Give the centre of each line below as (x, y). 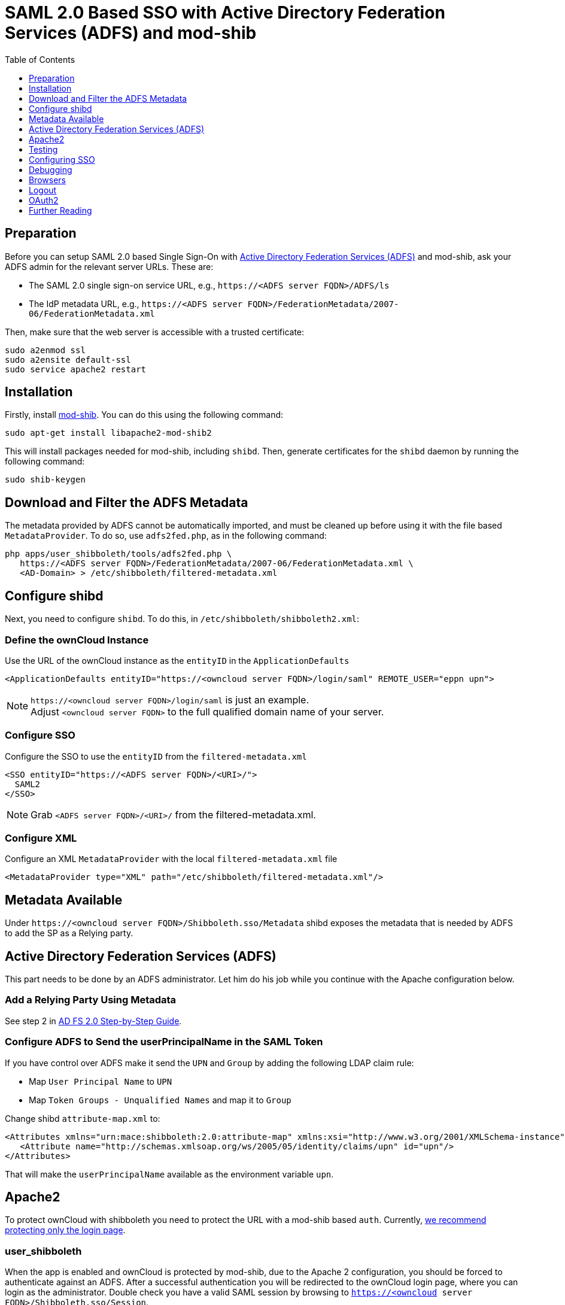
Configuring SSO (62, 159)
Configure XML (41, 838)
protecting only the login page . (65, 1230)
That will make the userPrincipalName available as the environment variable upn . (169, 1174)
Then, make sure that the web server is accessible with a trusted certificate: (155, 332)
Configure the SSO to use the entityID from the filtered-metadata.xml (156, 756)
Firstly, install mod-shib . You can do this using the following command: (144, 415)
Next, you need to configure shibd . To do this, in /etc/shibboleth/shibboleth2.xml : (182, 619)
